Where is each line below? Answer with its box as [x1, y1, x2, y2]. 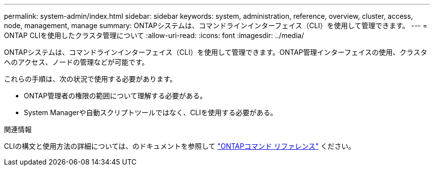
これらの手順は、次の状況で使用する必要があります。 [4, 75, 177, 83]
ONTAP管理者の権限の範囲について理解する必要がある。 [24, 91, 207, 100]
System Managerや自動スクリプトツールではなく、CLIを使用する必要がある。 [24, 108, 277, 117]
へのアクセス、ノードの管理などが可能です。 [4, 58, 149, 66]
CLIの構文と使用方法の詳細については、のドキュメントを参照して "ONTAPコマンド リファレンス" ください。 [4, 142, 356, 150]
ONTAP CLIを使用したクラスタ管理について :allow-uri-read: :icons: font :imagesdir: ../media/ [4, 31, 304, 40]
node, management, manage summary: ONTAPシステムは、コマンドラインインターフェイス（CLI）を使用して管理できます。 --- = [4, 21, 428, 30]
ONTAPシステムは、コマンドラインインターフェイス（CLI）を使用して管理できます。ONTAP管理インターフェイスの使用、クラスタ [4, 48, 428, 56]
